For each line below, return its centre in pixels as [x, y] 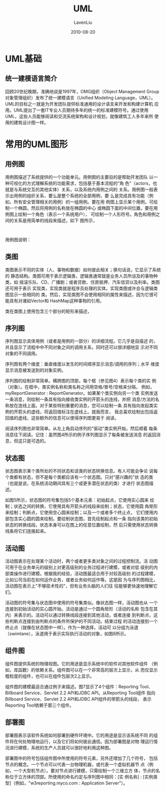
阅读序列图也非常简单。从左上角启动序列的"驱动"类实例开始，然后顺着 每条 [81, 428]
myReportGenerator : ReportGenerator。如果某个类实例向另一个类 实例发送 [82, 393]
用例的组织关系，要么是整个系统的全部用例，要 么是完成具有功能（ [81, 195]
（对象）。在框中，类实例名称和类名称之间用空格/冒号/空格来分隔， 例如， [80, 387]
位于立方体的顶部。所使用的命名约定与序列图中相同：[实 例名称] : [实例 [81, 777]
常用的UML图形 [37, 144]
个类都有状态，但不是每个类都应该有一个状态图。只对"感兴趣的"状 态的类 [79, 477]
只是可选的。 [35, 441]
